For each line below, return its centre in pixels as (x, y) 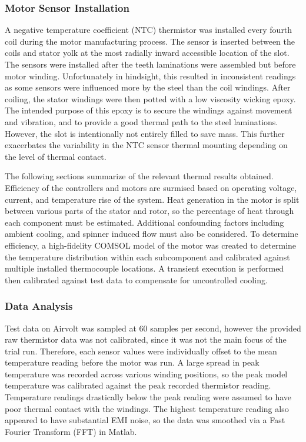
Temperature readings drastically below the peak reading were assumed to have (148, 397)
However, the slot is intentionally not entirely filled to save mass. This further (145, 133)
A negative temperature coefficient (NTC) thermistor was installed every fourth (149, 30)
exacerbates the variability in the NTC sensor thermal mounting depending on (146, 145)
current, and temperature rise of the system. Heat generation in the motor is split (152, 199)
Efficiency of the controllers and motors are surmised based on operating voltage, (151, 187)
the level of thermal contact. (56, 156)
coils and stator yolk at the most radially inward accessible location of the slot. (147, 53)
